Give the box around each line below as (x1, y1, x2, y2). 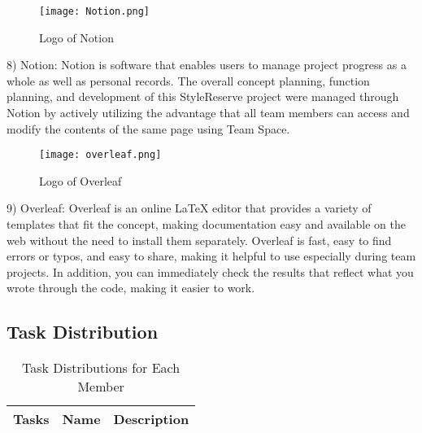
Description (113, 409, 189, 429)
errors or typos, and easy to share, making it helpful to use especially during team (7, 247, 416, 265)
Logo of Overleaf (39, 172, 122, 189)
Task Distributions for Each (21, 358, 181, 378)
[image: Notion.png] (39, 6, 150, 17)
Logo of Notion (39, 28, 114, 46)
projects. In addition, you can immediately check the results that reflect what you (7, 263, 414, 280)
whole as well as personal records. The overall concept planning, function (7, 72, 370, 89)
